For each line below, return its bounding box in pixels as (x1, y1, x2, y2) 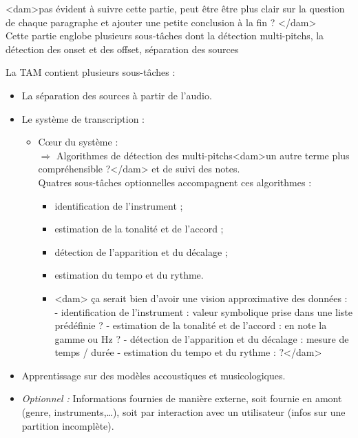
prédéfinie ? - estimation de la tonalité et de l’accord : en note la (54, 318, 327, 332)
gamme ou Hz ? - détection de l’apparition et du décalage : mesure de (54, 331, 349, 346)
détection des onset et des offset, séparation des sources (6, 41, 239, 56)
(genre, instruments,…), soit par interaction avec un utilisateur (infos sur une (21, 405, 346, 419)
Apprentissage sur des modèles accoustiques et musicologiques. (21, 368, 286, 382)
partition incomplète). (21, 418, 114, 432)
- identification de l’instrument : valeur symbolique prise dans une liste (54, 304, 352, 319)
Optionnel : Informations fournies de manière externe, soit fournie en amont (21, 391, 342, 406)
